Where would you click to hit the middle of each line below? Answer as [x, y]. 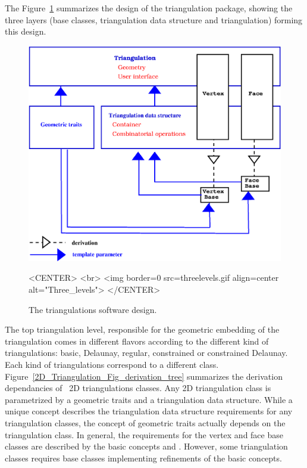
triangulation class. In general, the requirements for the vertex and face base [144, 434]
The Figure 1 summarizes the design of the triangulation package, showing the [149, 8]
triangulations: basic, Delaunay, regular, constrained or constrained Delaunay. [146, 353]
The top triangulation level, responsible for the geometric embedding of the [142, 329]
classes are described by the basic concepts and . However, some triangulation [146, 446]
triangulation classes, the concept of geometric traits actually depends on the [145, 422]
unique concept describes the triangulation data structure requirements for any [149, 411]
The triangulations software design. [93, 309]
